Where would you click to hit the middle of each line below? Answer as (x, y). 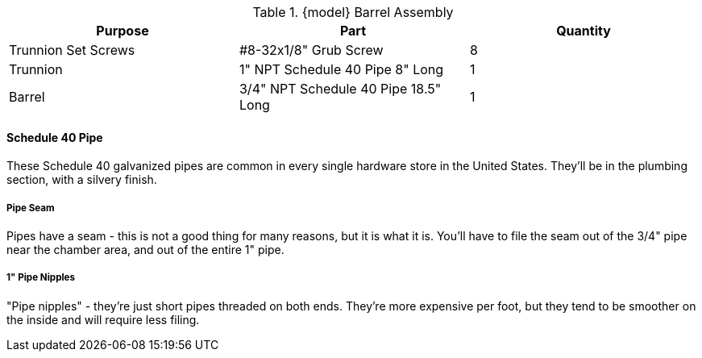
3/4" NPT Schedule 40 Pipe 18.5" (340, 89)
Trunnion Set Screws (72, 50)
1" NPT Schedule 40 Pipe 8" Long (341, 69)
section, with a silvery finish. (82, 180)
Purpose (123, 31)
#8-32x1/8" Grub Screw (311, 50)
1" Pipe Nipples (41, 278)
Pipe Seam (31, 208)
